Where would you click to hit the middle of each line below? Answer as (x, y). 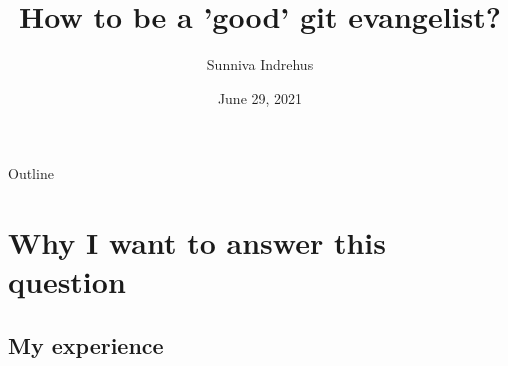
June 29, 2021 (260, 97)
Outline (31, 173)
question (67, 281)
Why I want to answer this (197, 242)
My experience (86, 344)
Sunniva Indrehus (260, 64)
